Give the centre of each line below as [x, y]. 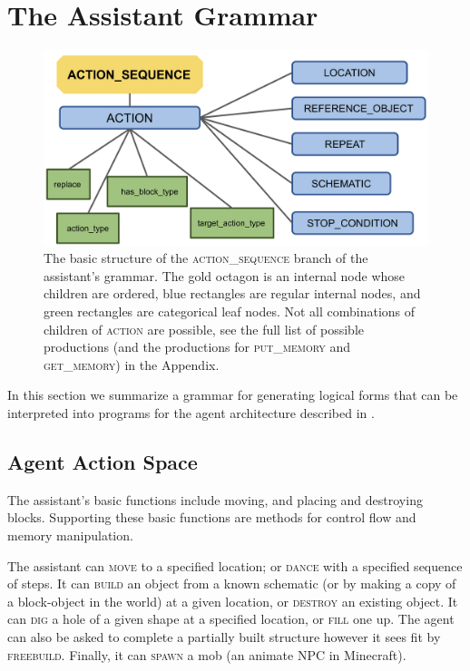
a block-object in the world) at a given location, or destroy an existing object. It [233, 601]
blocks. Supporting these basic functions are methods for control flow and [212, 517]
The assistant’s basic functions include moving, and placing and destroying [215, 499]
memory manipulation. [70, 535]
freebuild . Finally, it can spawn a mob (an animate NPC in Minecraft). [207, 654]
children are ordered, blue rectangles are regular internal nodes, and [232, 293]
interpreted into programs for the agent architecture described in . [191, 412]
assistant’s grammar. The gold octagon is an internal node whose [225, 275]
